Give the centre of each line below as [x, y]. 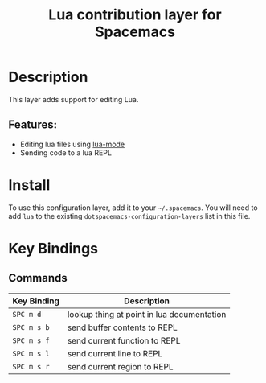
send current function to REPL [124, 340]
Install [29, 185]
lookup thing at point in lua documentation [147, 314]
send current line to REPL [115, 353]
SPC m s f [31, 340]
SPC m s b [31, 327]
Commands [38, 278]
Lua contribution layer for [135, 15]
